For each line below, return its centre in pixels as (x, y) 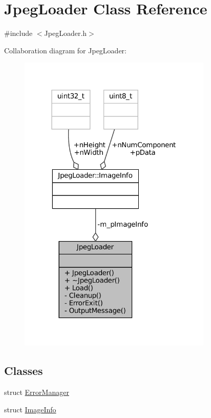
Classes (24, 371)
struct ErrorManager (37, 392)
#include (18, 33)
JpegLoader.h (66, 33)
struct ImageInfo (30, 409)
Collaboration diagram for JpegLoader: (65, 50)
